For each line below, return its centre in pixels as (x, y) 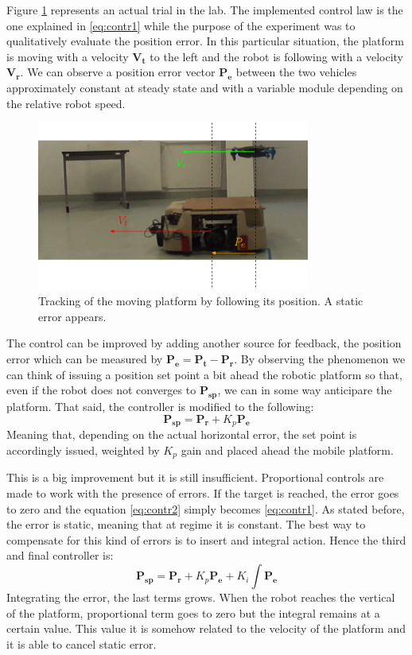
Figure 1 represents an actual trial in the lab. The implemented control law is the (205, 10)
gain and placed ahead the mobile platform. (287, 450)
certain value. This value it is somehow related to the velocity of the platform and (206, 628)
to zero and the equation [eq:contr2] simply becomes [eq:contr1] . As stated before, (206, 508)
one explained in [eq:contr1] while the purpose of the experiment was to (181, 25)
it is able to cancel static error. (82, 643)
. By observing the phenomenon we (320, 358)
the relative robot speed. (66, 103)
